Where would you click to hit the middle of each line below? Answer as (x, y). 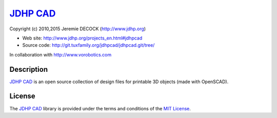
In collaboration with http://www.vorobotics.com (61, 54)
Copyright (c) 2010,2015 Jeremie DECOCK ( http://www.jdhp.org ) (78, 29)
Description (29, 69)
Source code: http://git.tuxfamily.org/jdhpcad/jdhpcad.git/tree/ (88, 45)
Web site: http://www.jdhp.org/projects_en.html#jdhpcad (82, 38)
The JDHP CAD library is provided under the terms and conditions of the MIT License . (100, 108)
